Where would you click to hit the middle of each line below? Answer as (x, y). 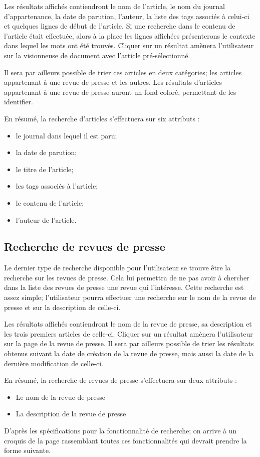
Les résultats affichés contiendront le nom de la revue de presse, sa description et (128, 324)
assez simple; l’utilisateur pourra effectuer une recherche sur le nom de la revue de (130, 297)
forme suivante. (28, 450)
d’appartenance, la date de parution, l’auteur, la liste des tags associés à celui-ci (127, 16)
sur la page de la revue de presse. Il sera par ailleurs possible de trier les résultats (129, 343)
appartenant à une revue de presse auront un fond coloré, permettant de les (120, 92)
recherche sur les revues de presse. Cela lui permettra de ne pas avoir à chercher (127, 277)
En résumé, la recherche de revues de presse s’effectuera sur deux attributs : (120, 380)
